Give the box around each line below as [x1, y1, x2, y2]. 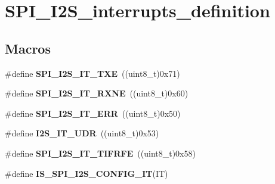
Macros [5, 39, 51, 57]
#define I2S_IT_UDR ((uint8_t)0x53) [5, 127, 159, 139]
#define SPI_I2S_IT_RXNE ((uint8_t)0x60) [5, 87, 189, 99]
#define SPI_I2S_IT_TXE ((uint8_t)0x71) [5, 67, 180, 79]
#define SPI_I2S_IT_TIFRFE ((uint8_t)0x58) [5, 146, 196, 159]
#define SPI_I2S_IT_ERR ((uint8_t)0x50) [5, 107, 181, 119]
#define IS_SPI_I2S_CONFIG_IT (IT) [5, 167, 168, 179]
